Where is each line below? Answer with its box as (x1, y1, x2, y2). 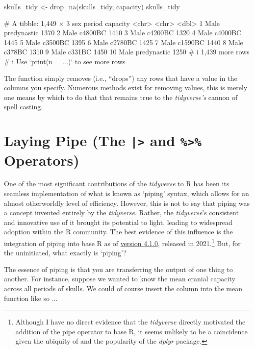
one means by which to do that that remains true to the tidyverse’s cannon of (4, 92, 238, 102)
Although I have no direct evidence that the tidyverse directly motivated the (15, 317, 246, 327)
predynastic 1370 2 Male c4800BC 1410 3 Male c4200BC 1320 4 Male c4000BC (4, 27, 242, 38)
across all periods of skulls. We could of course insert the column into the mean (4, 283, 243, 293)
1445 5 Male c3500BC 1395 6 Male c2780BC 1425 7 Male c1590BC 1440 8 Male (4, 37, 243, 47)
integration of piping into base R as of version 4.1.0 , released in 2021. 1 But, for (4, 236, 241, 248)
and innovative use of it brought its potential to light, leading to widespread (4, 217, 232, 227)
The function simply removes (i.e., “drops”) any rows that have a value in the (4, 73, 237, 83)
